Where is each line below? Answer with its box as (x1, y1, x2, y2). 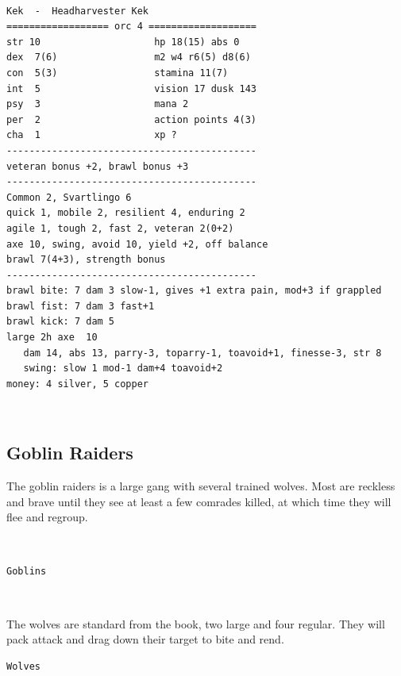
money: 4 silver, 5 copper (6, 378, 148, 390)
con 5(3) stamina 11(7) (6, 67, 229, 79)
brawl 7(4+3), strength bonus (6, 254, 166, 266)
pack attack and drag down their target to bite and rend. (6, 631, 284, 647)
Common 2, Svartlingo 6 (6, 191, 132, 203)
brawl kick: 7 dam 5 (6, 316, 115, 328)
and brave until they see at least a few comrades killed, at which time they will (6, 493, 391, 509)
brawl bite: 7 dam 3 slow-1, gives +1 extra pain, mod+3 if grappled (6, 285, 382, 297)
